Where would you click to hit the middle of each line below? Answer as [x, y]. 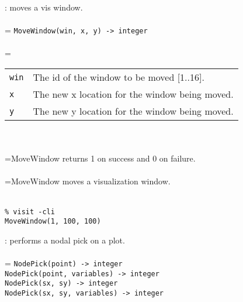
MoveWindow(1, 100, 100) [53, 222]
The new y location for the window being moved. [133, 111]
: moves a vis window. [44, 7]
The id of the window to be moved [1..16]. [119, 77]
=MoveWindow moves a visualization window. [88, 181]
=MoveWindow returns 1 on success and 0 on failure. [100, 158]
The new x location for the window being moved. [133, 94]
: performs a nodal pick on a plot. [65, 240]
